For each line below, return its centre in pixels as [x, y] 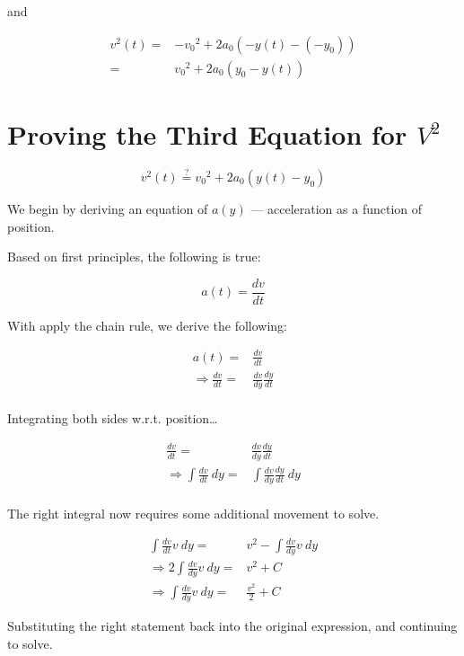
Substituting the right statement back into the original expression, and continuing [232, 626]
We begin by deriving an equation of [108, 208]
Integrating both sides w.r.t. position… [113, 418]
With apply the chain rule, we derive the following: [147, 325]
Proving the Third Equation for [207, 133]
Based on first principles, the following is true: [134, 257]
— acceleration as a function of [337, 208]
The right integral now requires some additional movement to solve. [193, 513]
